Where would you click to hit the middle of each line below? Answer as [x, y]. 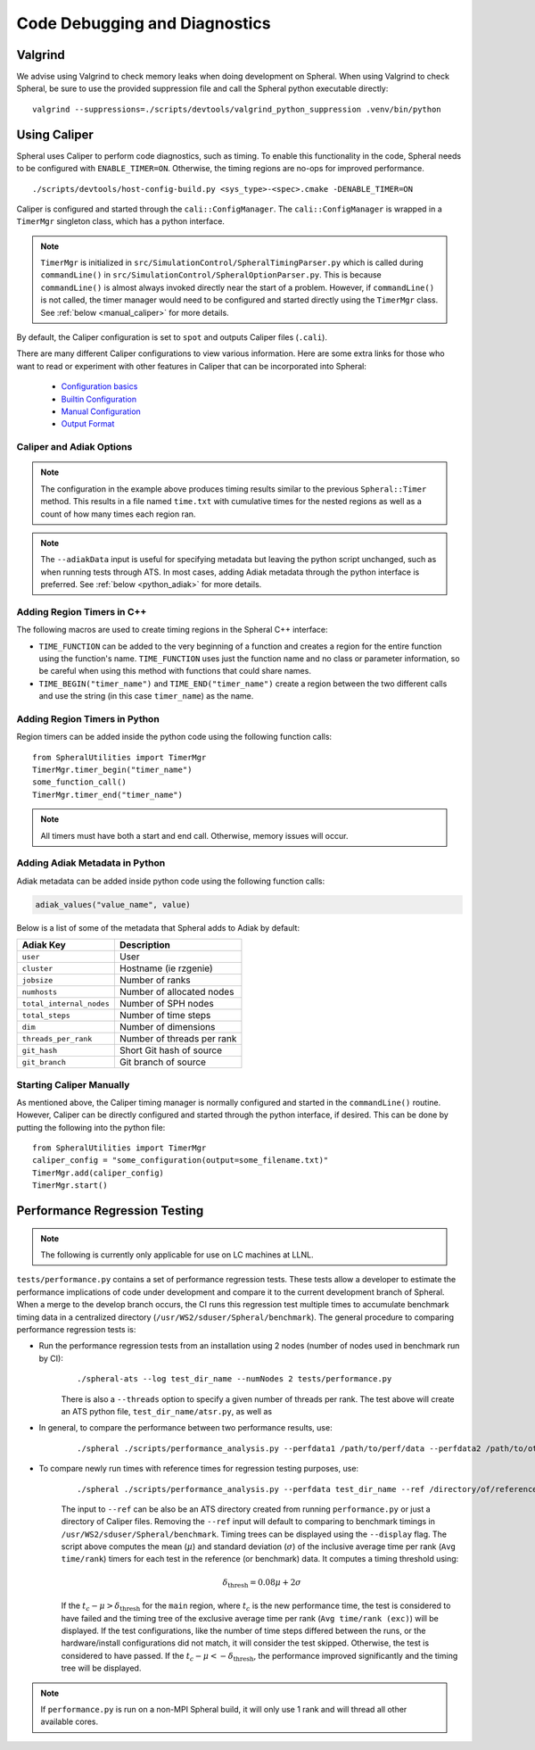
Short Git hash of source [171, 1050]
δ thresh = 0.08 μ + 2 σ [262, 1583]
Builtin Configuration [99, 399]
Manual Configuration [101, 411]
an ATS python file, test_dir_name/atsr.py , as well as [166, 1411]
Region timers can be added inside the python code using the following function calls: [174, 737]
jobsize [37, 980]
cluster [37, 968]
